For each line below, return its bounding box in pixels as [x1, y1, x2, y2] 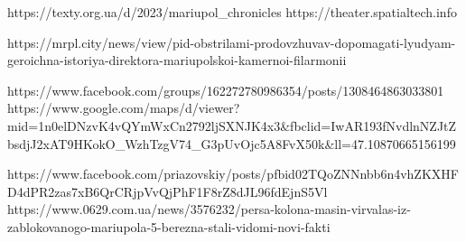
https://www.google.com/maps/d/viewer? [7, 98, 240, 117]
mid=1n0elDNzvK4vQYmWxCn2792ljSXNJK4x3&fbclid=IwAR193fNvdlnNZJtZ [7, 116, 457, 135]
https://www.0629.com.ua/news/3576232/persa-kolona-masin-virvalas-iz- [7, 200, 411, 219]
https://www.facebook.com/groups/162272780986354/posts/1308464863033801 [7, 80, 444, 99]
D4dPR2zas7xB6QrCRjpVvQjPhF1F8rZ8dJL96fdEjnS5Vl [7, 181, 328, 200]
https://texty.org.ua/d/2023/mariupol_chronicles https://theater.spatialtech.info [7, 3, 457, 21]
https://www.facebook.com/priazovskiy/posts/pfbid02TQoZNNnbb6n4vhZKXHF [7, 164, 459, 183]
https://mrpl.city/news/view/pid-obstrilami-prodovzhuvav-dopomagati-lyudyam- [7, 33, 456, 51]
